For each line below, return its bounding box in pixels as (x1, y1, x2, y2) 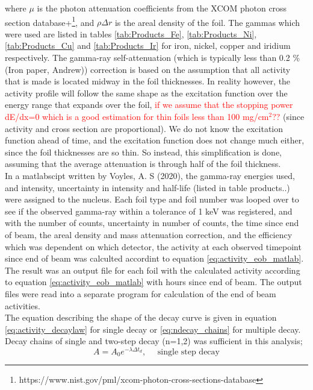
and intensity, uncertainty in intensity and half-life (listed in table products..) (5, 181, 290, 193)
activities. (5, 299, 40, 312)
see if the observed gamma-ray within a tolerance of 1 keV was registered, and (5, 204, 293, 217)
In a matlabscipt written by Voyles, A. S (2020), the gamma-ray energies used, (5, 169, 295, 181)
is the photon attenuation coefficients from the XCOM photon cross (37, 2, 287, 14)
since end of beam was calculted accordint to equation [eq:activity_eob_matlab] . (5, 252, 304, 265)
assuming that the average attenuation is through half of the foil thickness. (5, 157, 281, 170)
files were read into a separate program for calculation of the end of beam (5, 287, 276, 300)
